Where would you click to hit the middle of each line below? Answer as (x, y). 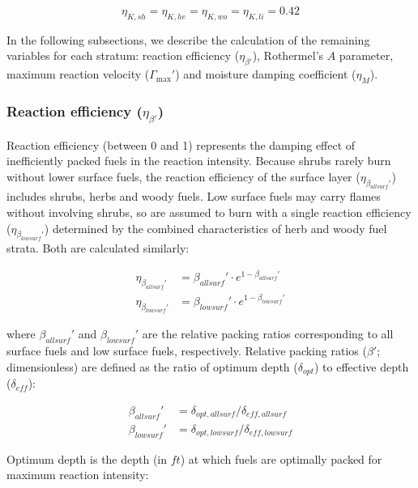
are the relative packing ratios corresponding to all (268, 334)
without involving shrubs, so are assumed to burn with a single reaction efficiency (209, 212)
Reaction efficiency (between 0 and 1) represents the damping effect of (181, 144)
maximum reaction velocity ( (78, 74)
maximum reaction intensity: (78, 475)
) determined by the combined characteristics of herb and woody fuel (215, 228)
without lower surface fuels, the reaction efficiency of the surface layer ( (183, 176)
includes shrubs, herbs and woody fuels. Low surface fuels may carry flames (194, 196)
